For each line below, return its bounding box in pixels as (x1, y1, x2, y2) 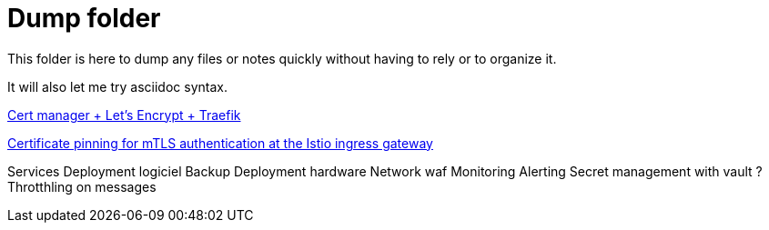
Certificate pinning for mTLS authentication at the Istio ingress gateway (7, 135, 433, 151)
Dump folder (7, 3, 161, 34)
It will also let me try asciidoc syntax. (7, 78, 228, 95)
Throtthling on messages (7, 178, 157, 195)
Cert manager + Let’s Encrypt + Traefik (7, 106, 241, 123)
